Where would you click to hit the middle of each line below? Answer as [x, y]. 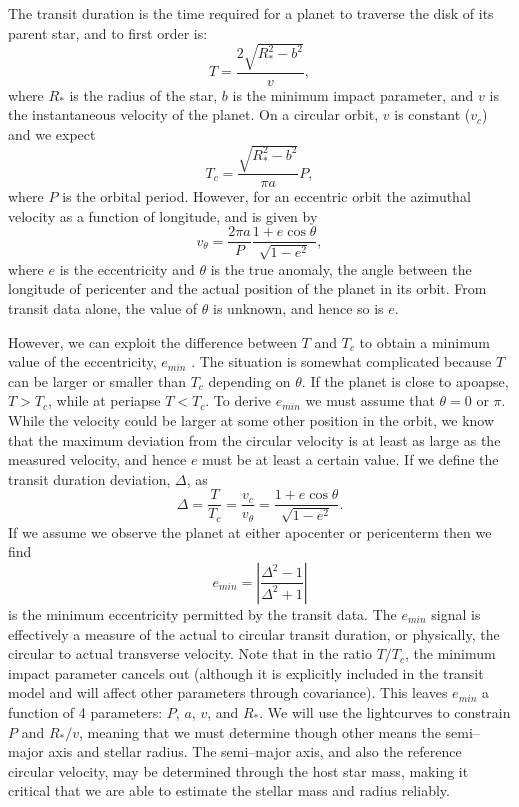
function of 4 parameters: [85, 711]
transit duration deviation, [89, 478]
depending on [249, 380]
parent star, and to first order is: [108, 32]
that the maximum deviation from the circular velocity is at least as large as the [254, 439]
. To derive [238, 400]
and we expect [52, 133]
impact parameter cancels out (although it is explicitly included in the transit [246, 672]
